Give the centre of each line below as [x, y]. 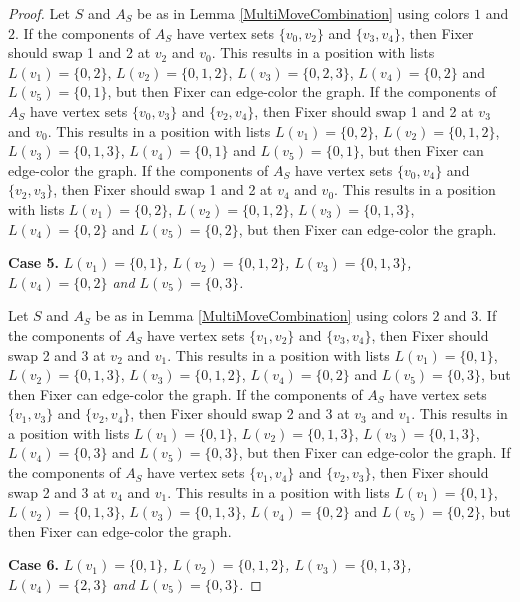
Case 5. [34, 262]
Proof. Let [39, 13]
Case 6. [34, 564]
